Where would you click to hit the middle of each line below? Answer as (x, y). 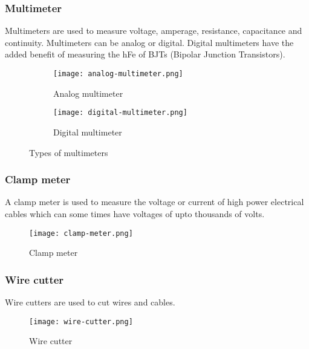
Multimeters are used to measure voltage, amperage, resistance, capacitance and (154, 31)
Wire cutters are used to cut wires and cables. (90, 302)
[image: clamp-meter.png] (81, 233)
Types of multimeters (69, 152)
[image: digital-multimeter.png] (120, 113)
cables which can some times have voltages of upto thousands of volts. (135, 213)
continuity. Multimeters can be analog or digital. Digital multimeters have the (149, 42)
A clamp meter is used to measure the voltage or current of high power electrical (154, 202)
